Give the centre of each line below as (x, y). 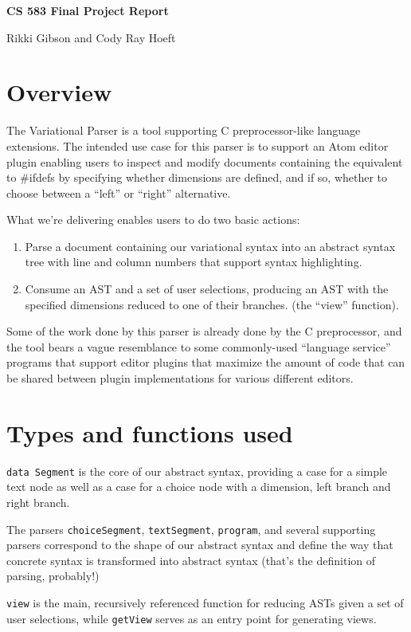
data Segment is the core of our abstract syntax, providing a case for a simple (197, 471)
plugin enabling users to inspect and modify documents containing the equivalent (205, 161)
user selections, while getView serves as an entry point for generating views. (192, 618)
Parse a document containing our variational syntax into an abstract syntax (210, 246)
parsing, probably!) (53, 576)
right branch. (38, 502)
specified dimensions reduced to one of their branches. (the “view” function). (212, 304)
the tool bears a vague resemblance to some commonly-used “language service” (199, 346)
